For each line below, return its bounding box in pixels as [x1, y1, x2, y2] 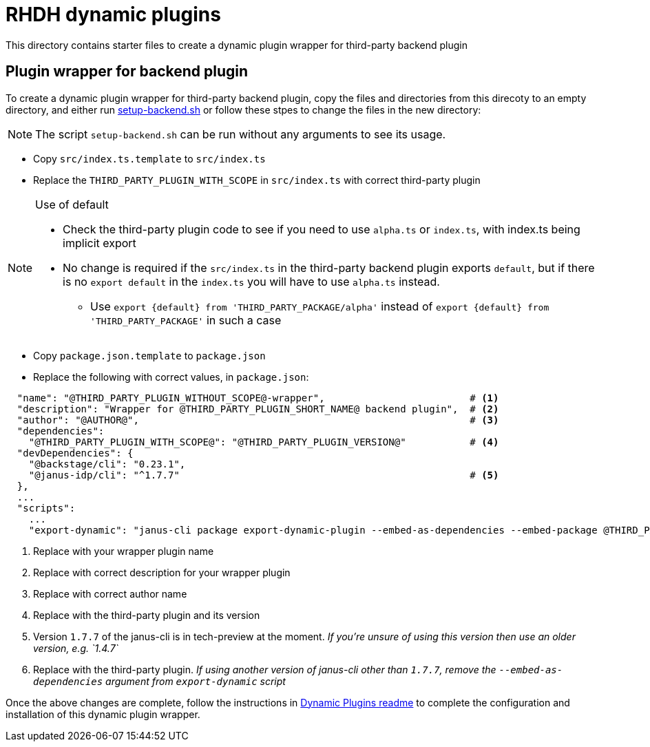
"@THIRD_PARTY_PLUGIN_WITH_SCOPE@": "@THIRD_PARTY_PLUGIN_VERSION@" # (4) [28, 436, 499, 448]
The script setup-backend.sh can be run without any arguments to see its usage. [35, 127, 446, 141]
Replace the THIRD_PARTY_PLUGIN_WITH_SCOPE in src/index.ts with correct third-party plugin [33, 173, 481, 186]
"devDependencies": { [17, 447, 134, 459]
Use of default [35, 197, 109, 211]
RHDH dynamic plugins [6, 3, 221, 26]
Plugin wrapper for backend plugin [6, 63, 249, 81]
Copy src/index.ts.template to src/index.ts [33, 152, 266, 165]
